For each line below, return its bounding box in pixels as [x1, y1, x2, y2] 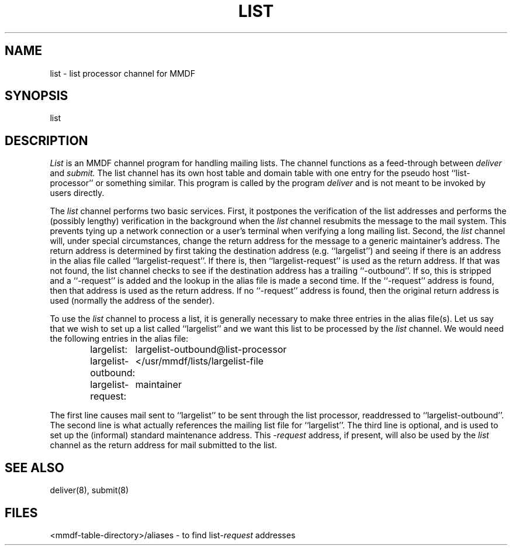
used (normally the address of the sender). [50, 295, 215, 306]
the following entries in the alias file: [50, 334, 188, 344]
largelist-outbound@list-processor [135, 343, 287, 356]
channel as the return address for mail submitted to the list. [50, 440, 277, 451]
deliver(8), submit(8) [50, 485, 129, 496]
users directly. [50, 188, 105, 198]
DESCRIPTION [5, 133, 88, 148]
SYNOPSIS [5, 88, 68, 104]
